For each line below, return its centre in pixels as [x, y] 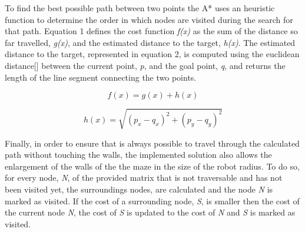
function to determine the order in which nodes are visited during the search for [149, 19]
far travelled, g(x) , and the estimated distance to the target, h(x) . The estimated [150, 42]
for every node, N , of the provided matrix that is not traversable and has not [144, 178]
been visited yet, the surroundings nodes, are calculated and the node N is [139, 189]
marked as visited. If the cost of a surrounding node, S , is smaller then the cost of [152, 200]
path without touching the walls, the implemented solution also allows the [138, 155]
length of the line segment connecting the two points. [101, 77]
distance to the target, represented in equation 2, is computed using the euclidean [152, 54]
